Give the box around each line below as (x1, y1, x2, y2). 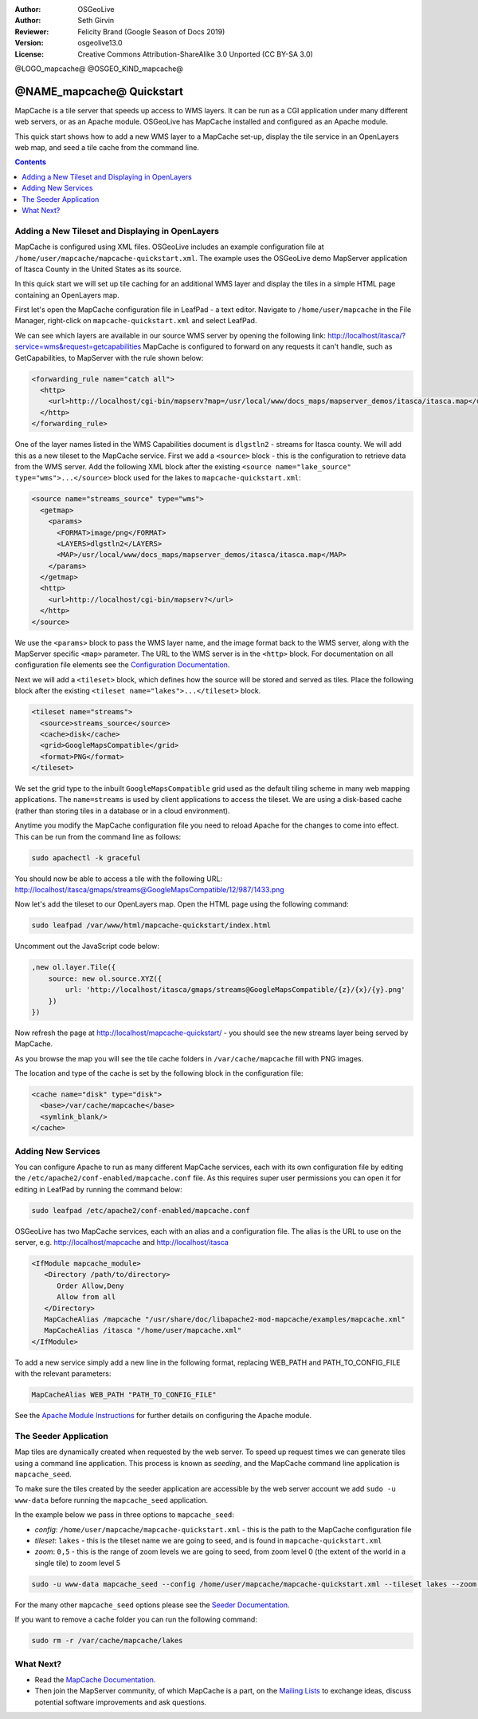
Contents (14, 157, 47, 167)
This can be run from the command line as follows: (14, 832, 182, 841)
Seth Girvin (77, 16, 115, 26)
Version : (14, 38, 44, 48)
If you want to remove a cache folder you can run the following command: (14, 1614, 258, 1624)
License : (14, 49, 44, 59)
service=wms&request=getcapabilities (14, 342, 142, 351)
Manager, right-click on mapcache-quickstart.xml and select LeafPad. (14, 316, 257, 326)
